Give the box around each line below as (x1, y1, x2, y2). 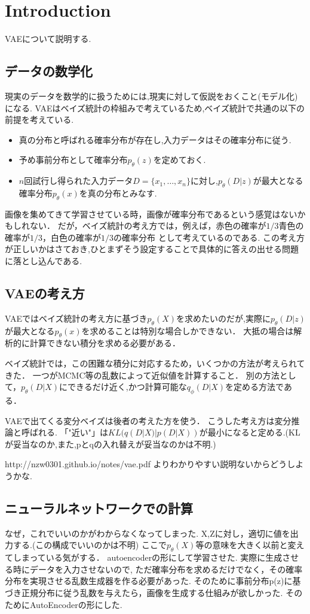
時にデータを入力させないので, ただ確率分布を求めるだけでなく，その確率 (13, 562, 303, 575)
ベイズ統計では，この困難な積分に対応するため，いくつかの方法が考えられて (5, 357, 305, 370)
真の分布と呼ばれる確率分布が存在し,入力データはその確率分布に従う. (19, 133, 291, 146)
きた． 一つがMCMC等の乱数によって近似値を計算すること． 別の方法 (5, 368, 280, 381)
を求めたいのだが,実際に (176, 311, 271, 324)
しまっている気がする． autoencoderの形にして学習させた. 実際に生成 (13, 551, 283, 564)
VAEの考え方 (5, 284, 85, 303)
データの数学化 (5, 62, 93, 80)
